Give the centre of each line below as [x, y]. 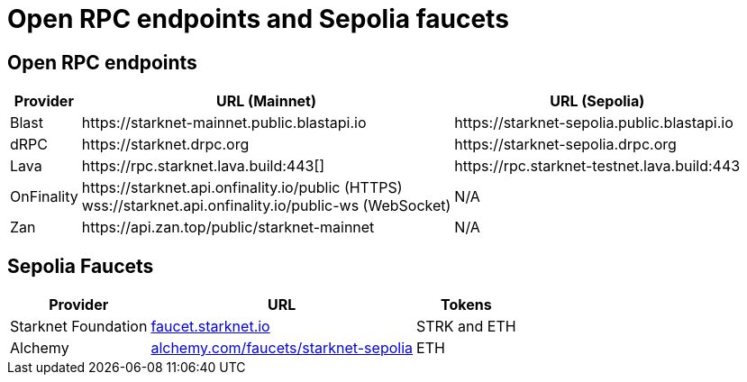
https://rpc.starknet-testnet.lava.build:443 [597, 166]
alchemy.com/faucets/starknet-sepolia [282, 348]
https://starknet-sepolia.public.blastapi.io [594, 123]
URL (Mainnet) [267, 101]
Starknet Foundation [79, 327]
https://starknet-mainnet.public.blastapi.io [224, 123]
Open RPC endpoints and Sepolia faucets [258, 19]
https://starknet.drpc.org [165, 145]
